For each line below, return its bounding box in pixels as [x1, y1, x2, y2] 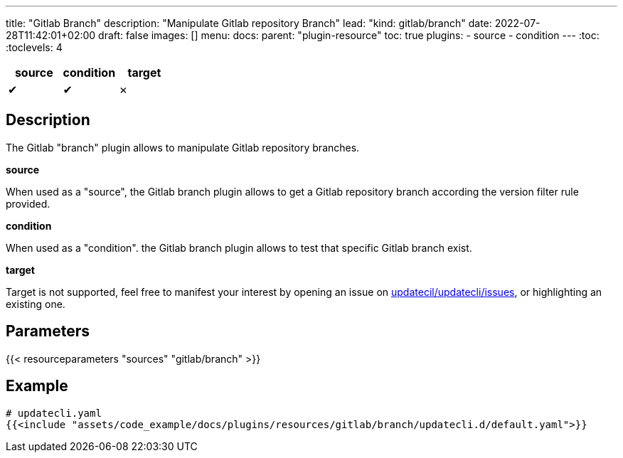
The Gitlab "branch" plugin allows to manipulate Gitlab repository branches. [6, 141, 360, 154]
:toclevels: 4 [6, 41, 63, 53]
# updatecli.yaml [6, 407, 102, 419]
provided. [6, 197, 50, 210]
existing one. [6, 297, 65, 310]
